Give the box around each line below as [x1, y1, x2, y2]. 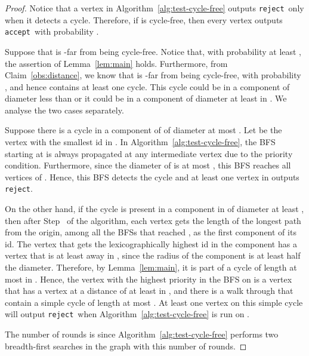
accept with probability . [5, 25, 99, 38]
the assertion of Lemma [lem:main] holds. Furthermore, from [5, 57, 228, 69]
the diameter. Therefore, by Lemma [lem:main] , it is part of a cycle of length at [5, 261, 297, 274]
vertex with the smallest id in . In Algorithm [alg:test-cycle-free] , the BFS [5, 136, 276, 148]
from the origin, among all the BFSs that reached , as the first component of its [5, 226, 296, 238]
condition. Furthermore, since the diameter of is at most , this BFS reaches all [5, 159, 291, 171]
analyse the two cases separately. [5, 103, 124, 116]
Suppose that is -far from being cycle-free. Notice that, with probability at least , [5, 45, 302, 57]
